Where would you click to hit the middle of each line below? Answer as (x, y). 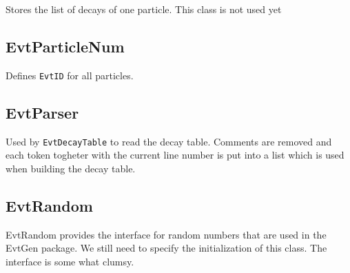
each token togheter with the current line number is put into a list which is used (175, 155)
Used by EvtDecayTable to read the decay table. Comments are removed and (169, 141)
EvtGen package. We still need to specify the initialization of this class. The (166, 248)
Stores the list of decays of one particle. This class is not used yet (144, 9)
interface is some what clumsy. (70, 261)
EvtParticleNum (65, 46)
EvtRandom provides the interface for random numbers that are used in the (166, 234)
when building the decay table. (71, 168)
